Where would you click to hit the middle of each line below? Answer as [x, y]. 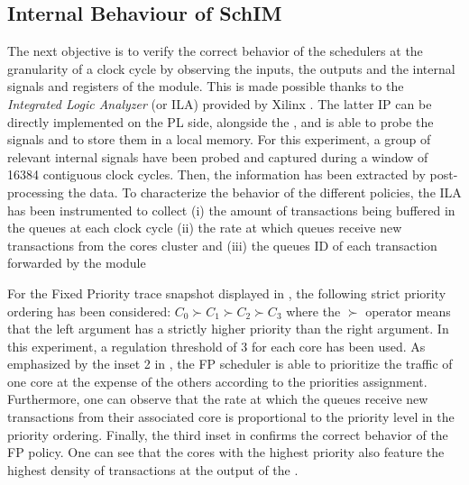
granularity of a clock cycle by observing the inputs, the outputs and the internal [231, 68]
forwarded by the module [77, 263]
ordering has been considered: [89, 311]
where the [313, 311]
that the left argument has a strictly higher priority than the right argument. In [228, 329]
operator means [408, 311]
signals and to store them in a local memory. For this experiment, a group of [219, 139]
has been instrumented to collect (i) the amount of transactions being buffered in [231, 210]
